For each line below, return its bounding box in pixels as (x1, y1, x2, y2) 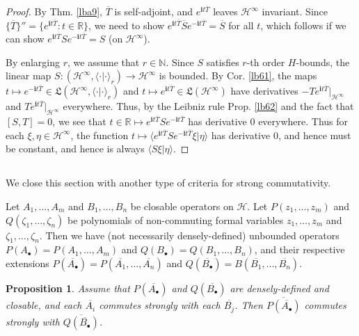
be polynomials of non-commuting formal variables (67, 212, 284, 227)
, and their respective (254, 242, 345, 257)
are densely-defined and (230, 280, 329, 295)
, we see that (52, 114, 106, 129)
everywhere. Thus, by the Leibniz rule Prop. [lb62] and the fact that (63, 99, 354, 113)
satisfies (206, 54, 239, 69)
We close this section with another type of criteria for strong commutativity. (6, 175, 331, 190)
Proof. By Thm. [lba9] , (6, 4, 103, 18)
